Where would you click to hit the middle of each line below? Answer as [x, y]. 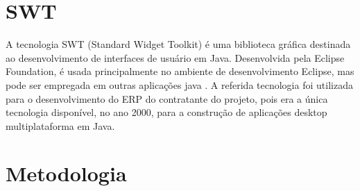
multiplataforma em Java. [60, 125]
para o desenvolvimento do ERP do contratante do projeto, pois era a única [167, 98]
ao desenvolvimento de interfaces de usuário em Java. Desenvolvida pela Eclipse [175, 57]
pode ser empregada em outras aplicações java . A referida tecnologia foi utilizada [179, 84]
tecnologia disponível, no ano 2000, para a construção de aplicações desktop [166, 112]
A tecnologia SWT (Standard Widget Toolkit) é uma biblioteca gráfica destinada [178, 44]
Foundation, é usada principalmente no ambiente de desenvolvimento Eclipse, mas [180, 71]
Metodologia [66, 173]
